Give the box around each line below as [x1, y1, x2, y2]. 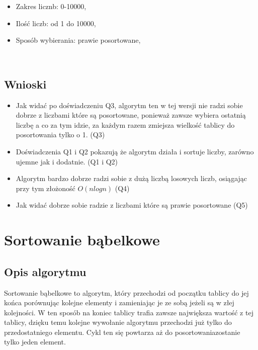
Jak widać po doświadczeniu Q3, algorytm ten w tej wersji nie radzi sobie [16, 100, 243, 110]
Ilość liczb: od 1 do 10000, [16, 18, 96, 28]
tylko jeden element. [4, 336, 66, 347]
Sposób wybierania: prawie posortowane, [16, 35, 141, 45]
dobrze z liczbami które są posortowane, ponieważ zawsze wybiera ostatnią [16, 110, 246, 120]
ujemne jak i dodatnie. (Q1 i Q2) [16, 156, 118, 166]
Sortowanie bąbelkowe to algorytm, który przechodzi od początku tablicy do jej [4, 287, 249, 298]
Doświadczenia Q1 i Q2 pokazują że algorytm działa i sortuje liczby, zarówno [16, 146, 254, 156]
